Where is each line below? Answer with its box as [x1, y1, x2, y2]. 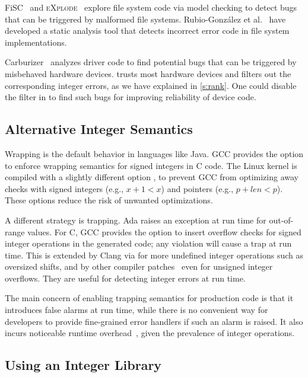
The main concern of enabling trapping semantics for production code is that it [5, 292, 294, 304]
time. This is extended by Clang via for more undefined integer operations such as [5, 248, 303, 261]
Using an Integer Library [5, 356, 162, 374]
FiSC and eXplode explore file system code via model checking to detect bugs [5, 1, 297, 13]
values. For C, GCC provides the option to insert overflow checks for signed [27, 225, 301, 238]
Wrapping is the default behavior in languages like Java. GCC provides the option [5, 147, 304, 159]
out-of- [269, 213, 294, 226]
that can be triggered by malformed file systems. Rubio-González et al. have [5, 12, 286, 25]
